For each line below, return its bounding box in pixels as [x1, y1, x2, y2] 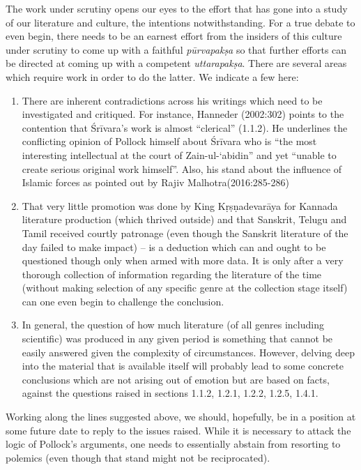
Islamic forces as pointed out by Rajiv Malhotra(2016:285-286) [22, 175, 289, 190]
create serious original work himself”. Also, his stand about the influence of [22, 161, 342, 176]
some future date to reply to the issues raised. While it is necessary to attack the [6, 423, 351, 437]
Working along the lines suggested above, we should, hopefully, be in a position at [6, 409, 356, 424]
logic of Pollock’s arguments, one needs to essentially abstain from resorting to [6, 437, 341, 451]
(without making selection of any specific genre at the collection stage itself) [22, 280, 348, 295]
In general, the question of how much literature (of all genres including [22, 317, 324, 332]
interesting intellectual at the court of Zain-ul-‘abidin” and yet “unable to [22, 147, 337, 162]
